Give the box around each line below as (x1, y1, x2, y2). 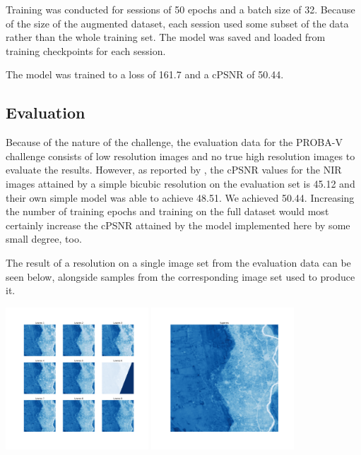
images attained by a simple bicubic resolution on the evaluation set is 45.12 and (6, 176, 355, 190)
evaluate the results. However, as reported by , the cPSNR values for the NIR (6, 162, 342, 177)
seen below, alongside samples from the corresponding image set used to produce (6, 269, 355, 284)
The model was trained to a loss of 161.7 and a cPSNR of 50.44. (6, 67, 284, 82)
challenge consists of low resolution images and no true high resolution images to (6, 148, 355, 163)
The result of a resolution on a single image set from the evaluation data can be (6, 255, 351, 269)
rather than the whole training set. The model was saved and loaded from (6, 30, 326, 44)
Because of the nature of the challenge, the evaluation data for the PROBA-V (6, 135, 343, 150)
